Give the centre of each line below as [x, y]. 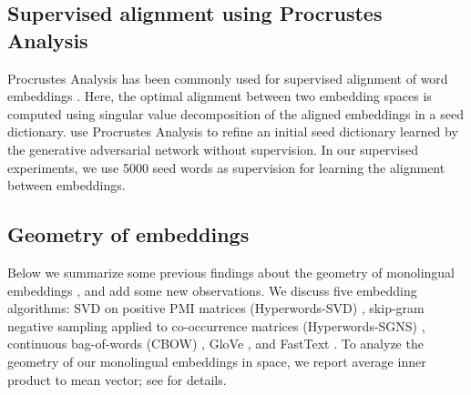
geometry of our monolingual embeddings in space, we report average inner [217, 361]
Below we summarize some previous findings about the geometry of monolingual [231, 272]
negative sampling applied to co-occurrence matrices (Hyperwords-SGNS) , [216, 325]
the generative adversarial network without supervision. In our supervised [213, 149]
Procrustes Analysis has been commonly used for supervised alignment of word [228, 78]
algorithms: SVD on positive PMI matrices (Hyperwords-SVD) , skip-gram [216, 308]
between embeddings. [67, 185]
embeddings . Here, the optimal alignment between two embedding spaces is [220, 96]
